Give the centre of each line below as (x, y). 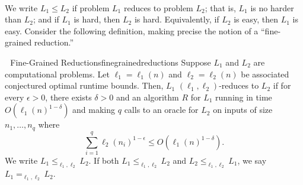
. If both (104, 160)
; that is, (220, 7)
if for (282, 85)
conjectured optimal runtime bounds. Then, (84, 85)
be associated (265, 74)
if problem (91, 7)
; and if (46, 19)
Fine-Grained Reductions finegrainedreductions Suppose (111, 62)
